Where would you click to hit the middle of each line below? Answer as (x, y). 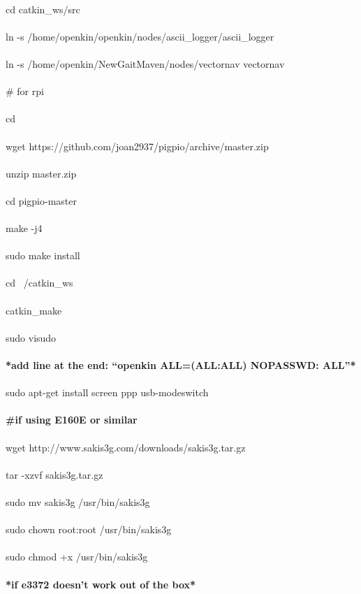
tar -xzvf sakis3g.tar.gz (54, 474)
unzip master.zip (41, 173)
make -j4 (24, 228)
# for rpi (25, 91)
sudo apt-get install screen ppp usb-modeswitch (107, 392)
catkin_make (34, 310)
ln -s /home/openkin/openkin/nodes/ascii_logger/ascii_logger (140, 36)
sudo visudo (31, 337)
